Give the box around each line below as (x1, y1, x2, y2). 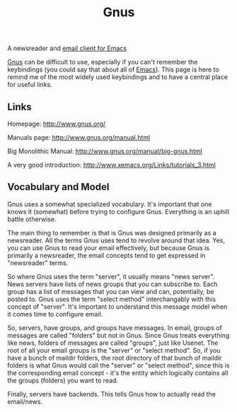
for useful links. (7, 81, 53, 89)
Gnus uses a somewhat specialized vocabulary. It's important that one (7, 199, 212, 208)
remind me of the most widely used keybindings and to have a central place (7, 73, 229, 81)
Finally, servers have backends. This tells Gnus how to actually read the (7, 389, 216, 398)
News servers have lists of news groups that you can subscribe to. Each (7, 280, 218, 288)
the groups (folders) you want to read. (7, 376, 119, 384)
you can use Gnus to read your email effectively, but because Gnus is (7, 243, 210, 252)
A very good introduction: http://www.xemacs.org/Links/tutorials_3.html (7, 160, 216, 169)
